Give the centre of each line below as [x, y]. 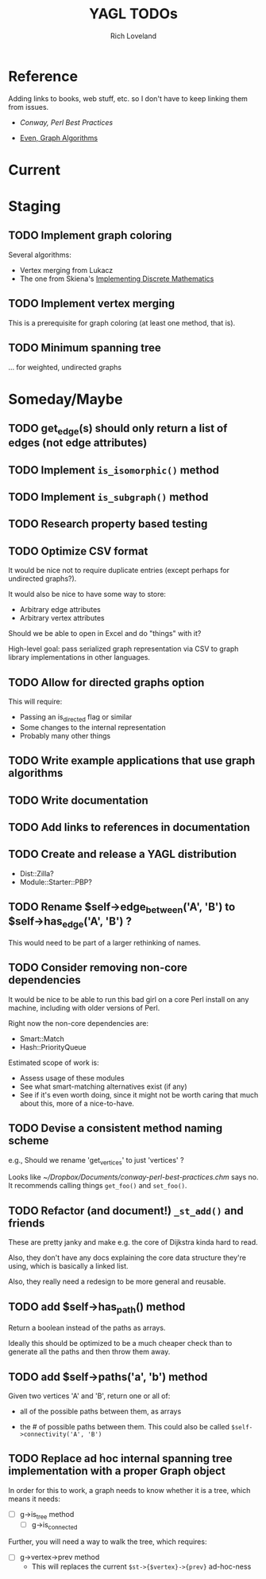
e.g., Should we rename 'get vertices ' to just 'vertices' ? [96, 1161]
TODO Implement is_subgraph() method [108, 497]
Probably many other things [65, 735]
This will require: [35, 702]
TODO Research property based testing [108, 524]
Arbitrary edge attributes [60, 610]
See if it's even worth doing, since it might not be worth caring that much [139, 1094]
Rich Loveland [133, 36]
